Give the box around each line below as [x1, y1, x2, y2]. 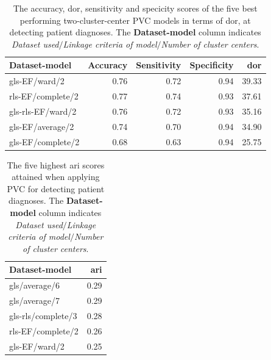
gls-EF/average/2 [9, 120, 74, 132]
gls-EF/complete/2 [9, 135, 80, 148]
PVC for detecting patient [7, 182, 105, 195]
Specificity [189, 59, 234, 71]
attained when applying [12, 170, 100, 183]
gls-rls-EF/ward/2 [9, 104, 77, 117]
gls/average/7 [9, 294, 60, 307]
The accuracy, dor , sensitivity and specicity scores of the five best [13, 2, 258, 14]
